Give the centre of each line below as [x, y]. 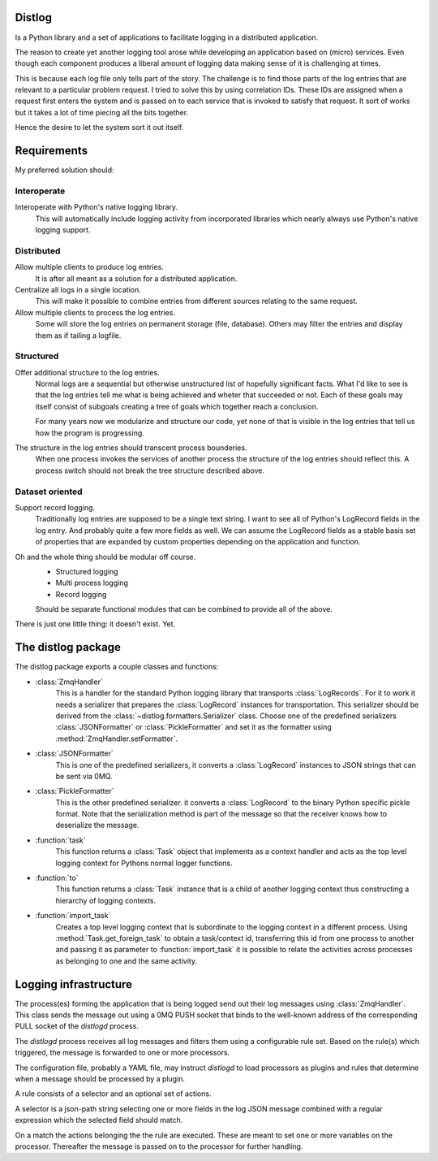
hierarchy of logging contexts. [106, 900]
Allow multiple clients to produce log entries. [89, 267]
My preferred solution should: [64, 170]
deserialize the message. [97, 825]
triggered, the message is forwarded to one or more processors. [122, 1053]
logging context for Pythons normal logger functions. [144, 863]
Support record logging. [55, 507]
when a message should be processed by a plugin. [100, 1079]
